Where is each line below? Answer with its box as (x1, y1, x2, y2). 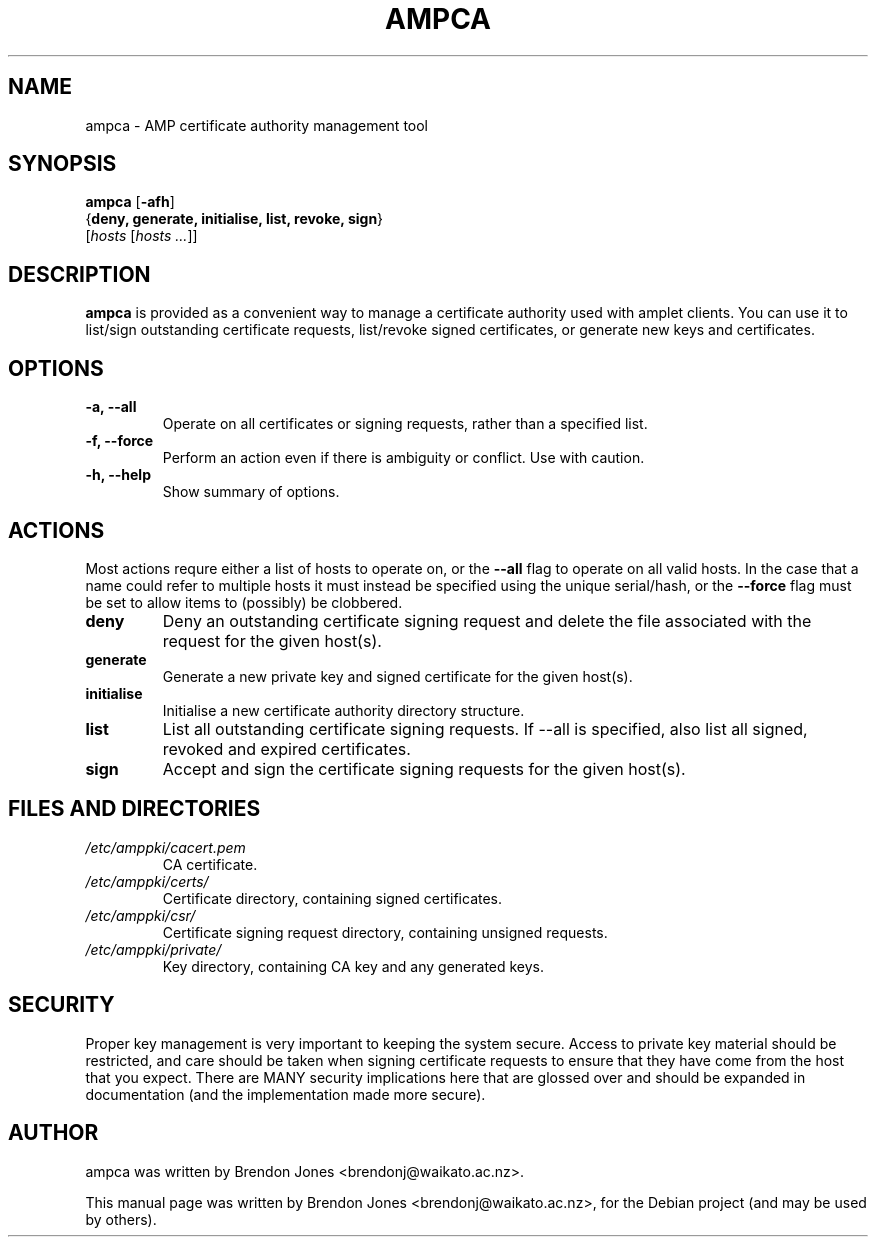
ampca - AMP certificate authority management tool (85, 116, 429, 134)
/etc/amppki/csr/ (85, 906, 196, 924)
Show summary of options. (162, 483, 340, 501)
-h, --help (85, 466, 151, 484)
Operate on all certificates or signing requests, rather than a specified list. (162, 415, 648, 433)
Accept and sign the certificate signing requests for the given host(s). (162, 758, 686, 779)
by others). (85, 1210, 157, 1228)
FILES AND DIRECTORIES (8, 796, 261, 822)
